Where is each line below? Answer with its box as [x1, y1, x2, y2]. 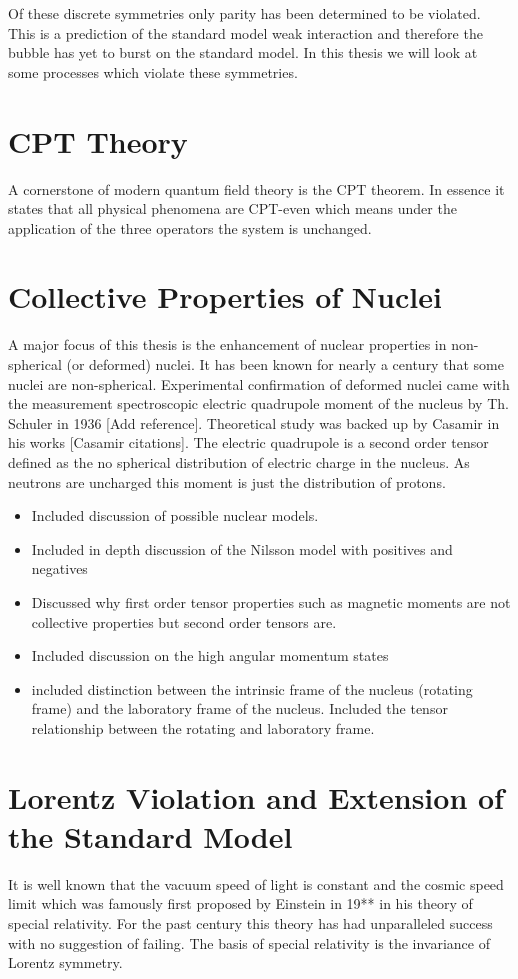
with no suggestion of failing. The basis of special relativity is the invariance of [8, 932, 490, 953]
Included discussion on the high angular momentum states [31, 645, 389, 666]
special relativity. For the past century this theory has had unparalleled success [8, 913, 493, 933]
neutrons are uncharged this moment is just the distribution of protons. [8, 471, 446, 492]
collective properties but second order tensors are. [31, 611, 337, 632]
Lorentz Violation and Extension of [8, 776, 504, 817]
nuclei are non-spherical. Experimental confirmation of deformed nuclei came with [8, 373, 510, 394]
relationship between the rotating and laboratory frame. [31, 717, 375, 738]
